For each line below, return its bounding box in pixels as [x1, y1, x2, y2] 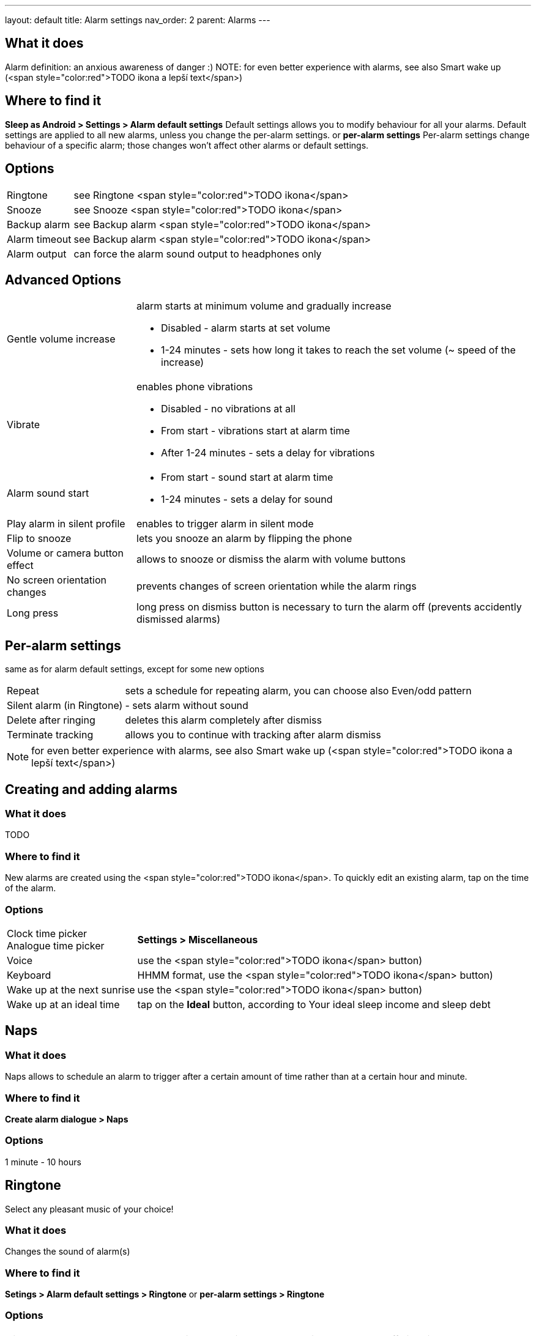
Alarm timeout [7, 232, 72, 245]
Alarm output [7, 247, 67, 260]
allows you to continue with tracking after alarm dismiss [125, 729, 381, 741]
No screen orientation [7, 574, 106, 587]
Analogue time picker [7, 939, 105, 952]
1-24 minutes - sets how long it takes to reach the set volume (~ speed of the [161, 344, 516, 357]
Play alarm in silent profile [7, 518, 125, 530]
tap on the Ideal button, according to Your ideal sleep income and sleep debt [137, 998, 491, 1011]
